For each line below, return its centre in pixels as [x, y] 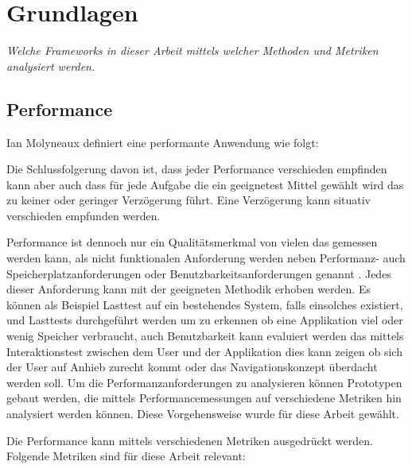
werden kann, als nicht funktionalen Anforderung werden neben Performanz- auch [206, 258]
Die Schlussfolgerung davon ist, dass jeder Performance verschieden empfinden [197, 169]
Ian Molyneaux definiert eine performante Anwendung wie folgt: [163, 142]
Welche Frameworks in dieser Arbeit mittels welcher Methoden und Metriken [192, 50]
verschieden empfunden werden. [84, 215]
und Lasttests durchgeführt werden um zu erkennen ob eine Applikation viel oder [205, 320]
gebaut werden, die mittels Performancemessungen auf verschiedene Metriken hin [204, 398]
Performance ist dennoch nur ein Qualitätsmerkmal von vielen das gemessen [192, 242]
